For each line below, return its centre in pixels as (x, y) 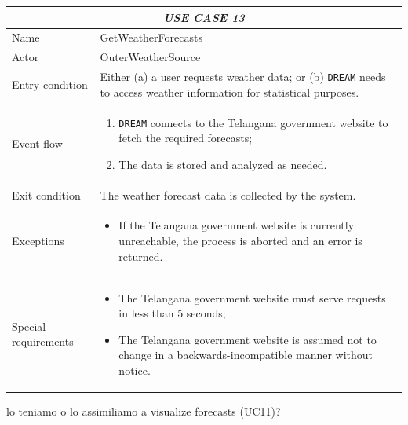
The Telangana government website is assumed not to (248, 339)
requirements (43, 341)
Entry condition (50, 84)
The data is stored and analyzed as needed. (223, 164)
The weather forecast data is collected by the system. (228, 194)
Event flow (37, 143)
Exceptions (38, 241)
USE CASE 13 (204, 17)
